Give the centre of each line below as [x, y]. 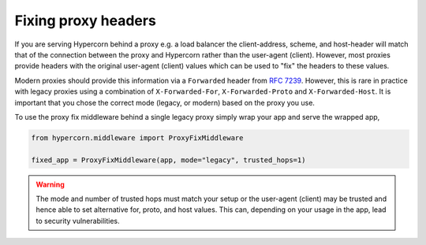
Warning [50, 184]
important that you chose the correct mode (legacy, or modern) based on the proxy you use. [165, 102]
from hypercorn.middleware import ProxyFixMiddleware [137, 137]
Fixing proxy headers [86, 20]
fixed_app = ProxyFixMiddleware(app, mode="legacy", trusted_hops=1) [168, 160]
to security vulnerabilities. [78, 221]
